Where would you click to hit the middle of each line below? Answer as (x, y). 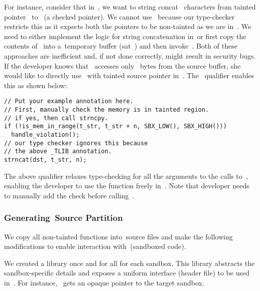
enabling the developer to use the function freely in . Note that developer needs (127, 186)
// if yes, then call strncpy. (56, 118)
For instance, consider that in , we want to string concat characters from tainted (130, 7)
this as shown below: (36, 85)
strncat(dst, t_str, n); (45, 160)
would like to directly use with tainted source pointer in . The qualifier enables (129, 75)
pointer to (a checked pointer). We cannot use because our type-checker (119, 16)
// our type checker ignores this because (76, 143)
